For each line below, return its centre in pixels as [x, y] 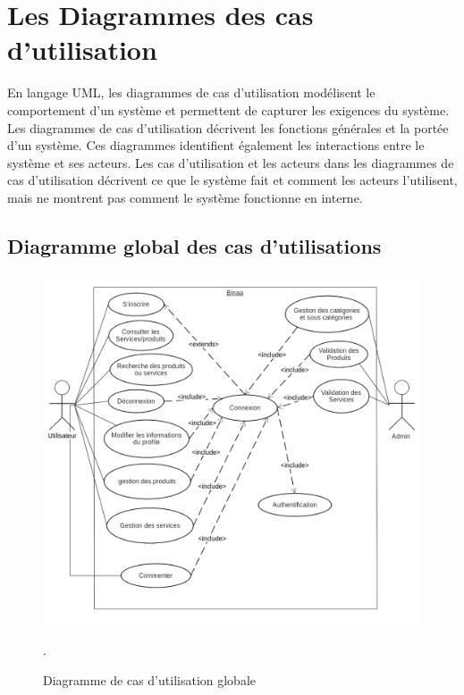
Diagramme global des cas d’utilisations [194, 245]
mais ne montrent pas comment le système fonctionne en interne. [185, 197]
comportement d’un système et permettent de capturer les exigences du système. [228, 109]
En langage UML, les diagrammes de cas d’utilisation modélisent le [191, 92]
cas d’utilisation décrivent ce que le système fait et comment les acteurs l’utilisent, [232, 180]
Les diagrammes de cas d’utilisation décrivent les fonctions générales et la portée [228, 127]
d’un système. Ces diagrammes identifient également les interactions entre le [216, 145]
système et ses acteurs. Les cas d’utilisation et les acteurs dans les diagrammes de [231, 162]
